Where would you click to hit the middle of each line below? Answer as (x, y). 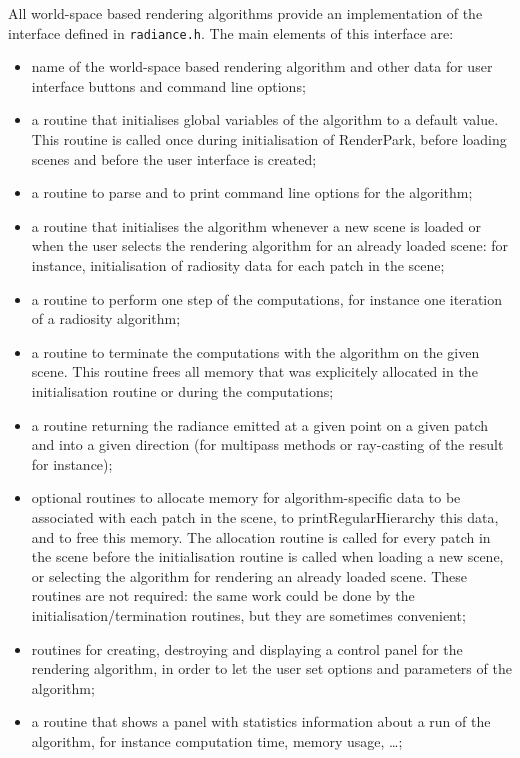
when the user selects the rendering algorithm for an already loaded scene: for (269, 245)
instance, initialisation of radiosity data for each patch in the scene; (238, 265)
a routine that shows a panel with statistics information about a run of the (261, 721)
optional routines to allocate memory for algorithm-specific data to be (246, 497)
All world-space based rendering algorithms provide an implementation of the (245, 13)
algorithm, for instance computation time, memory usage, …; (217, 740)
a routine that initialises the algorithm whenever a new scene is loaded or (256, 225)
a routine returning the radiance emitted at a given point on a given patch (260, 424)
